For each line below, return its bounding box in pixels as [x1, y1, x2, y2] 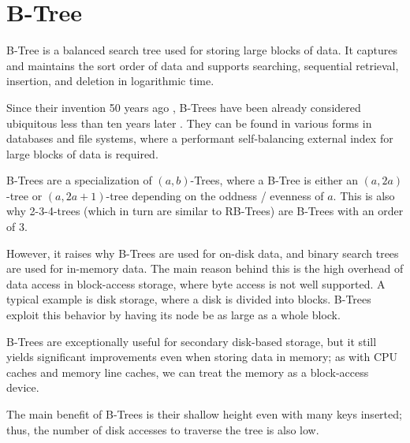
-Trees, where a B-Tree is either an [190, 172, 358, 188]
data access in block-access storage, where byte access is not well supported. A [6, 275, 386, 292]
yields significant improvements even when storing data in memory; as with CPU [6, 348, 398, 365]
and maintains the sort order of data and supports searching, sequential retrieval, [6, 57, 399, 73]
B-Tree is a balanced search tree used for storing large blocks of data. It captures [6, 42, 397, 58]
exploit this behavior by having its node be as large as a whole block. [6, 307, 341, 323]
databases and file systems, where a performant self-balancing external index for [6, 130, 393, 147]
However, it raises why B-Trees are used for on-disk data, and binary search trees [6, 244, 399, 261]
